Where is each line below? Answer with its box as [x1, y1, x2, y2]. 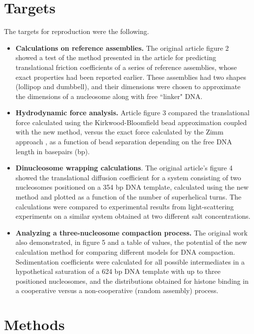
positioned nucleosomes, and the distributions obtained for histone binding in [15, 275, 249, 286]
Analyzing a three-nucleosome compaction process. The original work [15, 227, 248, 237]
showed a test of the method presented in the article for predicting [15, 52, 216, 63]
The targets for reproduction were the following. [4, 26, 149, 36]
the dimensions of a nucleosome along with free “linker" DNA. [15, 91, 203, 101]
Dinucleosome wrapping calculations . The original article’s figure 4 [15, 163, 233, 173]
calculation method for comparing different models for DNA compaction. [15, 247, 235, 257]
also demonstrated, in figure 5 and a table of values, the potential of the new [15, 237, 247, 247]
